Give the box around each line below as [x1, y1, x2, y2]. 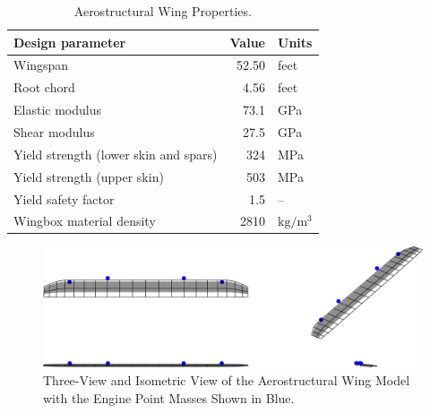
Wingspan [13, 56, 69, 74]
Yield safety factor [13, 189, 115, 208]
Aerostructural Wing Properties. [73, 2, 252, 20]
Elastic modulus [13, 100, 101, 119]
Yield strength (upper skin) [13, 167, 164, 185]
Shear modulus [13, 122, 95, 141]
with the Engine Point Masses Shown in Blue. [43, 388, 295, 407]
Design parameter [13, 32, 126, 51]
